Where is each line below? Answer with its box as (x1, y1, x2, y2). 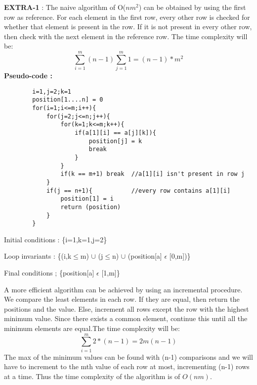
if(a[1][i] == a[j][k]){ (75, 129, 156, 136)
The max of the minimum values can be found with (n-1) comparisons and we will (4, 351, 253, 362)
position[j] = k (88, 137, 142, 145)
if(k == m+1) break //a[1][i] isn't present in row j (60, 170, 245, 178)
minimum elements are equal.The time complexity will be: (4, 323, 180, 333)
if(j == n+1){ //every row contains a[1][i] (46, 187, 231, 194)
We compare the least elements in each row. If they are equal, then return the (4, 294, 240, 304)
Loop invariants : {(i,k (4, 251, 72, 261)
